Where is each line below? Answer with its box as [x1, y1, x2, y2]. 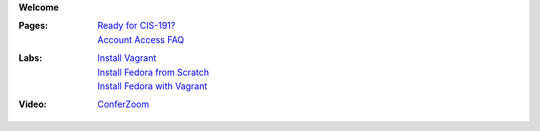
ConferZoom [97, 98, 150, 110]
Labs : [18, 52, 43, 64]
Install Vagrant [97, 52, 157, 64]
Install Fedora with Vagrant [97, 80, 208, 92]
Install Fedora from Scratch [97, 66, 210, 78]
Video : [18, 98, 47, 110]
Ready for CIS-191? [97, 20, 176, 32]
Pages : [18, 20, 49, 32]
